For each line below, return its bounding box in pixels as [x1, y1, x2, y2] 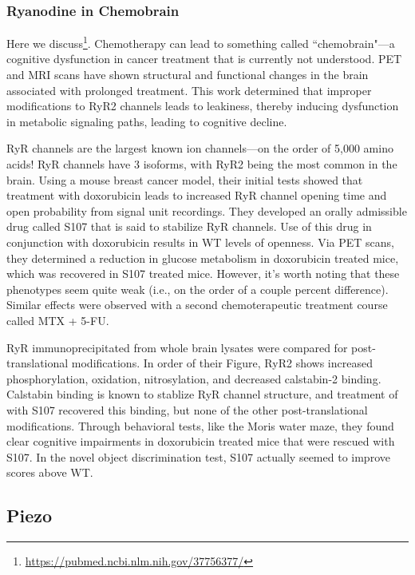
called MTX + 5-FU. [6, 311, 109, 328]
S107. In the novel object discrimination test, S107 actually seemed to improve [6, 448, 390, 465]
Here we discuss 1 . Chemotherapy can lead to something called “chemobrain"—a [6, 33, 395, 51]
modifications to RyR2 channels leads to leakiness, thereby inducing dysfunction [6, 97, 399, 114]
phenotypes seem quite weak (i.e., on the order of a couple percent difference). [6, 280, 389, 297]
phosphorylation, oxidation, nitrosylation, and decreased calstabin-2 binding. [6, 370, 381, 387]
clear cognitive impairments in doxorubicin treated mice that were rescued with [6, 433, 395, 450]
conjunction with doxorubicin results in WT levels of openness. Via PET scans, [6, 234, 394, 250]
